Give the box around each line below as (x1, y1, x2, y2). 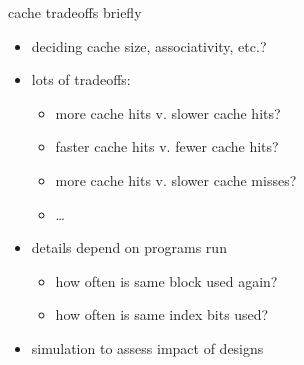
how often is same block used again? (55, 270, 278, 291)
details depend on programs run (31, 237, 227, 258)
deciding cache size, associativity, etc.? (31, 35, 267, 56)
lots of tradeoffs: (31, 69, 131, 90)
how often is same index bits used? (55, 304, 269, 325)
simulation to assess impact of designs (31, 337, 264, 358)
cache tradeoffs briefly (8, 2, 142, 22)
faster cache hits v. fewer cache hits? (55, 136, 279, 157)
